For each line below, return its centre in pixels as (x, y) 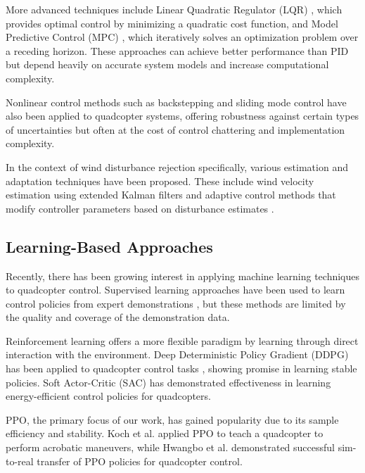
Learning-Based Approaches (109, 246)
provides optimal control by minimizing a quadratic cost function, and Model (172, 23)
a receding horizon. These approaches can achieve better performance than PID (177, 50)
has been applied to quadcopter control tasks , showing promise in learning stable (181, 368)
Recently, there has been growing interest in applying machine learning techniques (183, 276)
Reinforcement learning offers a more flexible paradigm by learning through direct (182, 340)
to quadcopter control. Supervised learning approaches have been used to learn (175, 290)
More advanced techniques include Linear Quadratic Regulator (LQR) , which (174, 9)
